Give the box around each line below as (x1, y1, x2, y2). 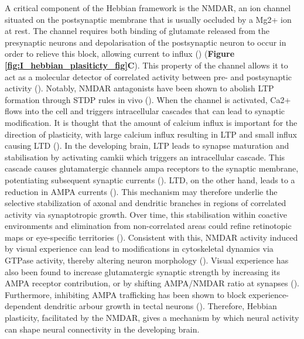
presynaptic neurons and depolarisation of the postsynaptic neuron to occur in (5, 36, 286, 48)
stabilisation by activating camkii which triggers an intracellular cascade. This (5, 150, 285, 163)
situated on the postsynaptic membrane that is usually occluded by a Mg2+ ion (5, 13, 292, 25)
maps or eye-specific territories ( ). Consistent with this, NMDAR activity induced (5, 231, 298, 243)
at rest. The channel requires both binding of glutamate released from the (5, 25, 269, 37)
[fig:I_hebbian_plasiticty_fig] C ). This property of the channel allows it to (5, 59, 288, 71)
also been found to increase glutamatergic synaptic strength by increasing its (5, 265, 281, 278)
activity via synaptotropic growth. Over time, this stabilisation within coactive (5, 208, 287, 220)
